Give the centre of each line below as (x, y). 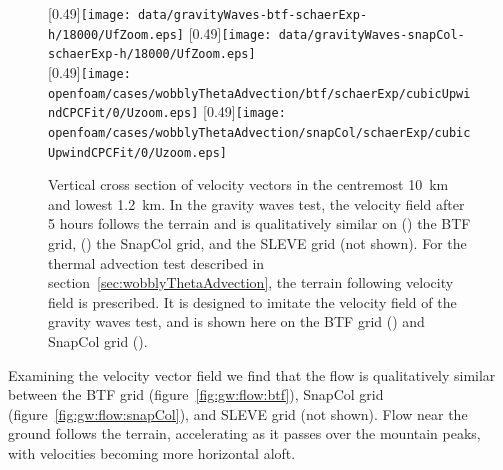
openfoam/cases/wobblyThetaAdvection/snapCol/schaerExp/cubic (259, 132)
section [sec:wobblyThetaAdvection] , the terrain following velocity (251, 282)
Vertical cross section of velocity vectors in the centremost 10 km (248, 184)
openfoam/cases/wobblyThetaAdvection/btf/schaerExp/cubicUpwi (259, 93)
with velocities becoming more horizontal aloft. (152, 452)
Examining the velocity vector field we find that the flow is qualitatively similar (252, 374)
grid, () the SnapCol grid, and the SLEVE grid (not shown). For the (257, 243)
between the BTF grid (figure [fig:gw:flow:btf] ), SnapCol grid (196, 394)
